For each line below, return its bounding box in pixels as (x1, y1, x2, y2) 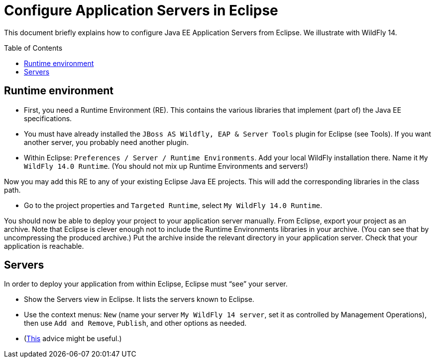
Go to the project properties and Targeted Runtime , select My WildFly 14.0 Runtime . (24, 201, 323, 210)
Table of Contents (4, 43, 63, 52)
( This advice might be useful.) (24, 334, 122, 343)
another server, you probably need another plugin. (24, 138, 189, 146)
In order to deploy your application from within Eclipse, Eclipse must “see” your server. (4, 280, 288, 289)
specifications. (24, 114, 72, 123)
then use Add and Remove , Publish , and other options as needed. (24, 319, 247, 328)
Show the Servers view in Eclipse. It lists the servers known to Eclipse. (24, 295, 254, 304)
